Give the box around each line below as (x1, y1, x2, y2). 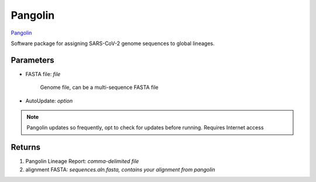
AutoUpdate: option (25, 97, 73, 104)
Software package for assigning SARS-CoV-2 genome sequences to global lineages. (11, 40, 215, 47)
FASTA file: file (25, 70, 61, 77)
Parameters (11, 55, 54, 65)
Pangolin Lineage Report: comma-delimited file (25, 158, 139, 165)
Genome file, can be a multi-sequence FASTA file (40, 84, 159, 91)
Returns (11, 142, 41, 152)
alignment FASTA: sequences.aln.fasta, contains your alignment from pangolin (25, 166, 215, 173)
